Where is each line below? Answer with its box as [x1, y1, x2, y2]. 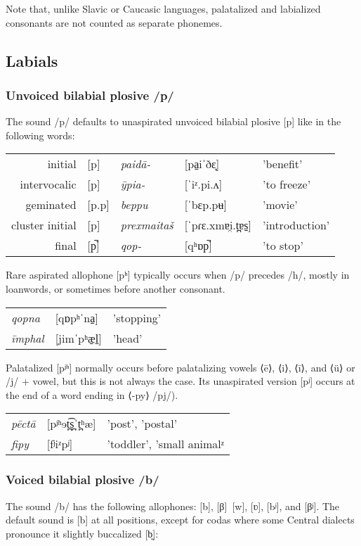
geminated [25, 196, 77, 213]
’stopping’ [112, 309, 162, 326]
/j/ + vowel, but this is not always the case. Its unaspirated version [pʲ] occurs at [6, 374, 355, 388]
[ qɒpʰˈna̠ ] [55, 309, 98, 326]
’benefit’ [263, 155, 303, 172]
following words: [6, 127, 75, 142]
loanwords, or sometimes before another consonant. [6, 281, 225, 296]
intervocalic [20, 176, 77, 193]
